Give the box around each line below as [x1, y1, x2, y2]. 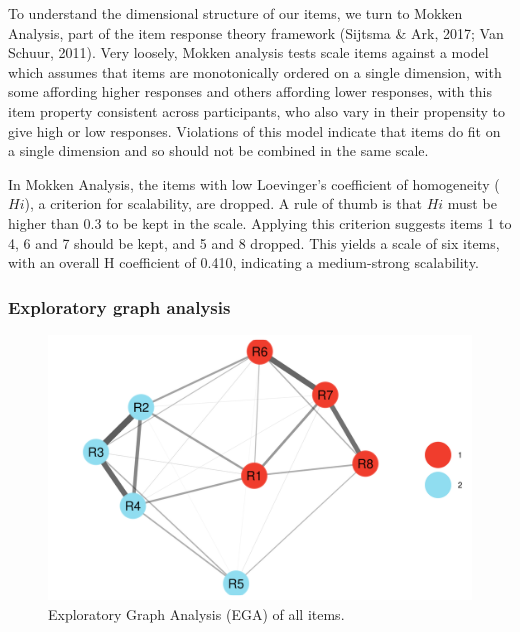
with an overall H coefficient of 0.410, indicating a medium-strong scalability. [8, 252, 479, 273]
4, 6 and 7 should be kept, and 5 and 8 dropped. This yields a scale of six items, [8, 232, 500, 253]
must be [447, 193, 497, 214]
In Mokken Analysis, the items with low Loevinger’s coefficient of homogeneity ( [8, 173, 500, 194]
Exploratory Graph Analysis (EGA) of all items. [48, 603, 345, 624]
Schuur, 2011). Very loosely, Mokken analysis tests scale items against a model [8, 42, 489, 63]
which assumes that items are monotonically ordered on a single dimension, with [8, 61, 502, 82]
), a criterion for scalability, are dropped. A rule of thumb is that [24, 193, 422, 214]
